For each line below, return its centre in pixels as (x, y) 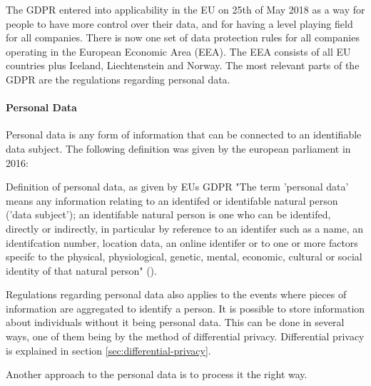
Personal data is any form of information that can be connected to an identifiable (184, 134)
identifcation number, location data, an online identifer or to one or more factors (182, 242)
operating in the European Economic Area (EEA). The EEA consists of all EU (178, 51)
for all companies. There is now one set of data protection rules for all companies (183, 37)
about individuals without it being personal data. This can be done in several (175, 322)
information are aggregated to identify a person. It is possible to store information (185, 308)
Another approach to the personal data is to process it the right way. (157, 374)
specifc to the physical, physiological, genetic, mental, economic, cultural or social (184, 257)
